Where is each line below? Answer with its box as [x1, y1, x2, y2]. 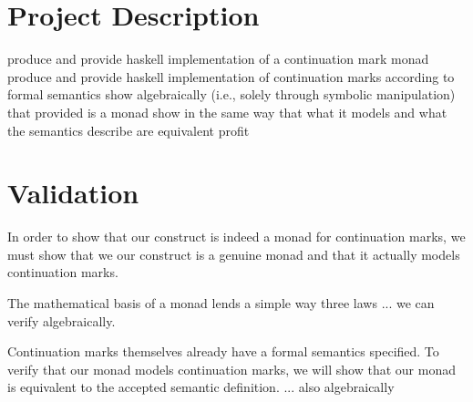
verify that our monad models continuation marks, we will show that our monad [7, 359, 456, 378]
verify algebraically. [7, 311, 116, 330]
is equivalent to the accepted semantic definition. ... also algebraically [7, 377, 395, 397]
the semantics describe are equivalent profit [7, 120, 250, 139]
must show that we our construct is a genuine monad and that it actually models [7, 244, 460, 263]
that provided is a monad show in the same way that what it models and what [7, 102, 447, 121]
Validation [7, 174, 139, 211]
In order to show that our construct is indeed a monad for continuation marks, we [7, 227, 466, 246]
